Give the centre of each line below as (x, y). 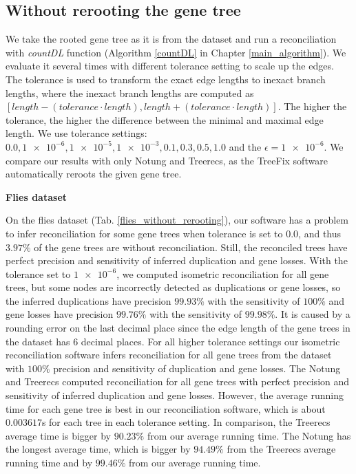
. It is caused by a (313, 314)
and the (245, 146)
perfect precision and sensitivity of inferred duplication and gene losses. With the (177, 260)
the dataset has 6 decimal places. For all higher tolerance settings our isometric (173, 341)
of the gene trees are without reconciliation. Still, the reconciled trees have (191, 247)
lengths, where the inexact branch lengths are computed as (130, 93)
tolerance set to (38, 273)
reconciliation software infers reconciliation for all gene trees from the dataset (169, 355)
